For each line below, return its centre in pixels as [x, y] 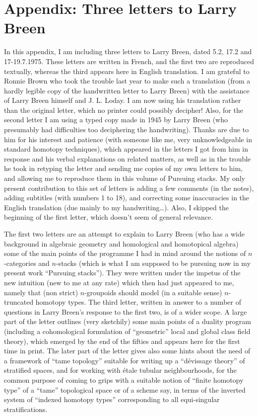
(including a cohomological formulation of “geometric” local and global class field [127, 331]
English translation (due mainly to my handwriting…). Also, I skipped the [116, 207]
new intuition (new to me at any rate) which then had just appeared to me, [119, 282]
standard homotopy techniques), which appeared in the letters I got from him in [126, 149]
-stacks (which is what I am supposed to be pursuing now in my [153, 263]
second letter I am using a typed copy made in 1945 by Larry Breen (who [116, 120]
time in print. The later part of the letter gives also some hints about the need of [127, 351]
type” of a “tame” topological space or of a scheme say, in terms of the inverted [125, 389]
